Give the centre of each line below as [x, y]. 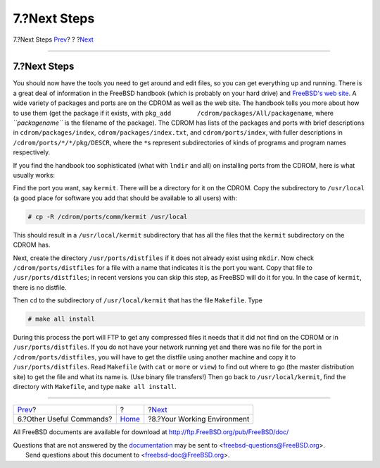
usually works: [34, 175]
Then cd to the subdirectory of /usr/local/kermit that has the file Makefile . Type [138, 300]
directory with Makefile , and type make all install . [95, 386]
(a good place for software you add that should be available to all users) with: [125, 198]
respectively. [32, 152]
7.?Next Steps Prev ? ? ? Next [53, 39]
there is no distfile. [40, 287]
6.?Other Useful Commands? [65, 419]
